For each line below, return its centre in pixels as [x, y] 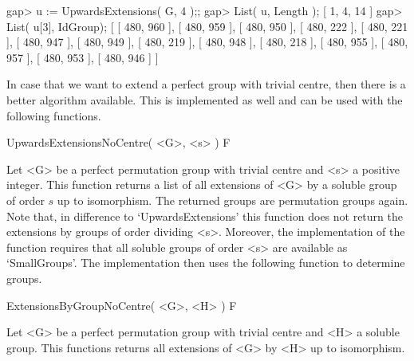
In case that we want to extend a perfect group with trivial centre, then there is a [206, 84]
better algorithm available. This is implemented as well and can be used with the [205, 99]
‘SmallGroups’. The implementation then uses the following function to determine [206, 263]
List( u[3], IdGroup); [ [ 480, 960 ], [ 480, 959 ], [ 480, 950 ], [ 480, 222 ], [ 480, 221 [207, 26]
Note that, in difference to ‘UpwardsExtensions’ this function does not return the [205, 216]
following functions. [54, 115]
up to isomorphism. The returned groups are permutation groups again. [233, 200]
